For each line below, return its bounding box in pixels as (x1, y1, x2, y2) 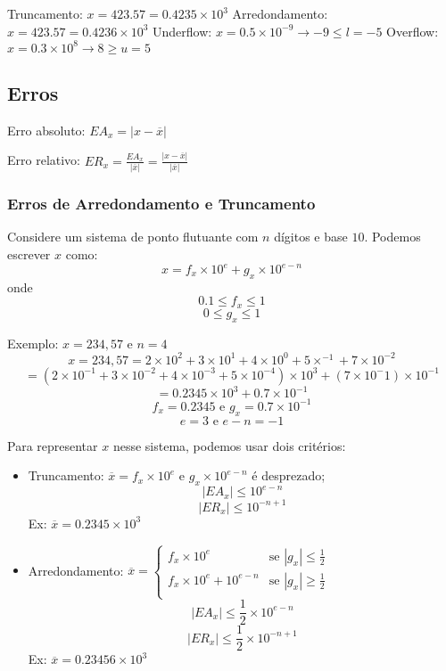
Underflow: (153, 21, 212, 40)
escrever (7, 244, 51, 263)
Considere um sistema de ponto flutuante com (7, 227, 259, 246)
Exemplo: (7, 333, 59, 352)
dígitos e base (274, 227, 348, 246)
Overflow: (386, 21, 439, 40)
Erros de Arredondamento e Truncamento (7, 192, 316, 215)
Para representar (7, 436, 98, 454)
